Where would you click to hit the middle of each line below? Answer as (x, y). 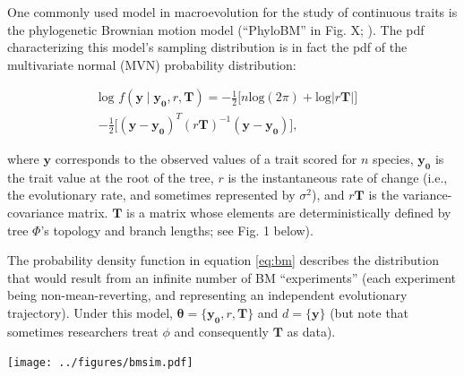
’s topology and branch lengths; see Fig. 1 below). (177, 230)
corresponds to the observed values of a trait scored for (206, 158)
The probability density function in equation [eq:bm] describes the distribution (223, 260)
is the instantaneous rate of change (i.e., (338, 177)
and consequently (221, 331)
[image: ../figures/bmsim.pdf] (100, 363)
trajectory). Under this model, (90, 312)
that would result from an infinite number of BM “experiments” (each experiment (232, 277)
